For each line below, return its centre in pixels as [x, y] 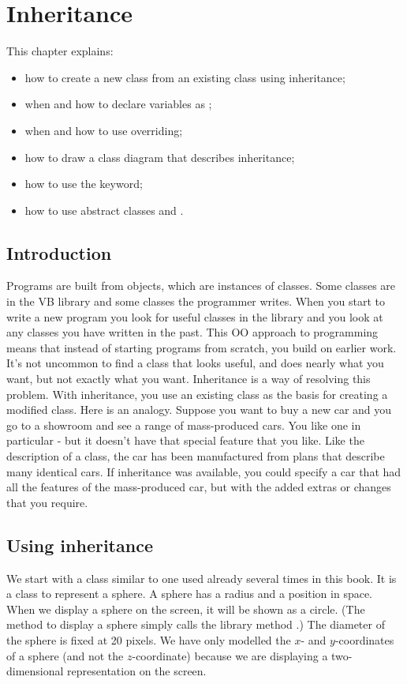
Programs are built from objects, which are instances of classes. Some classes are [201, 286]
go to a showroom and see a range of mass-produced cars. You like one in [184, 425]
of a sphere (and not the [65, 655]
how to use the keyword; [84, 184]
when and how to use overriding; [104, 130]
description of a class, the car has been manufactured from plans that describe [196, 456]
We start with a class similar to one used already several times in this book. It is [202, 578]
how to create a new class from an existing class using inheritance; [185, 77]
